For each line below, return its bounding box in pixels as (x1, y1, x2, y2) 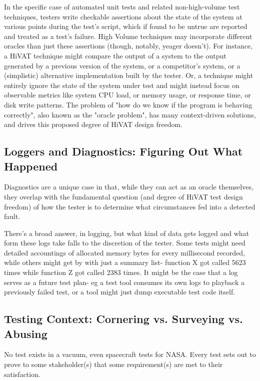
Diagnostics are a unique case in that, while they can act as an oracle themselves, (4, 181, 253, 192)
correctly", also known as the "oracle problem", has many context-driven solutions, (4, 109, 256, 119)
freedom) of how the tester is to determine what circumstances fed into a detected (4, 201, 255, 211)
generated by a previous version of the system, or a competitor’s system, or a (4, 60, 240, 70)
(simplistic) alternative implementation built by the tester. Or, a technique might (4, 70, 253, 80)
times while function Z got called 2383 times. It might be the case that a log (4, 267, 238, 277)
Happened (4, 158, 58, 173)
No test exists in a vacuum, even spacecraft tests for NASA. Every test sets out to (4, 349, 256, 359)
